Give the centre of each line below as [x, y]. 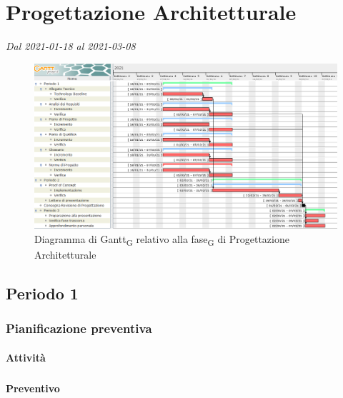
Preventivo [33, 388]
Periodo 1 [42, 293]
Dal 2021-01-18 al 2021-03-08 [71, 46]
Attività [26, 357]
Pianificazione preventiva [79, 328]
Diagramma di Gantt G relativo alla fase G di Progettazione [162, 239]
